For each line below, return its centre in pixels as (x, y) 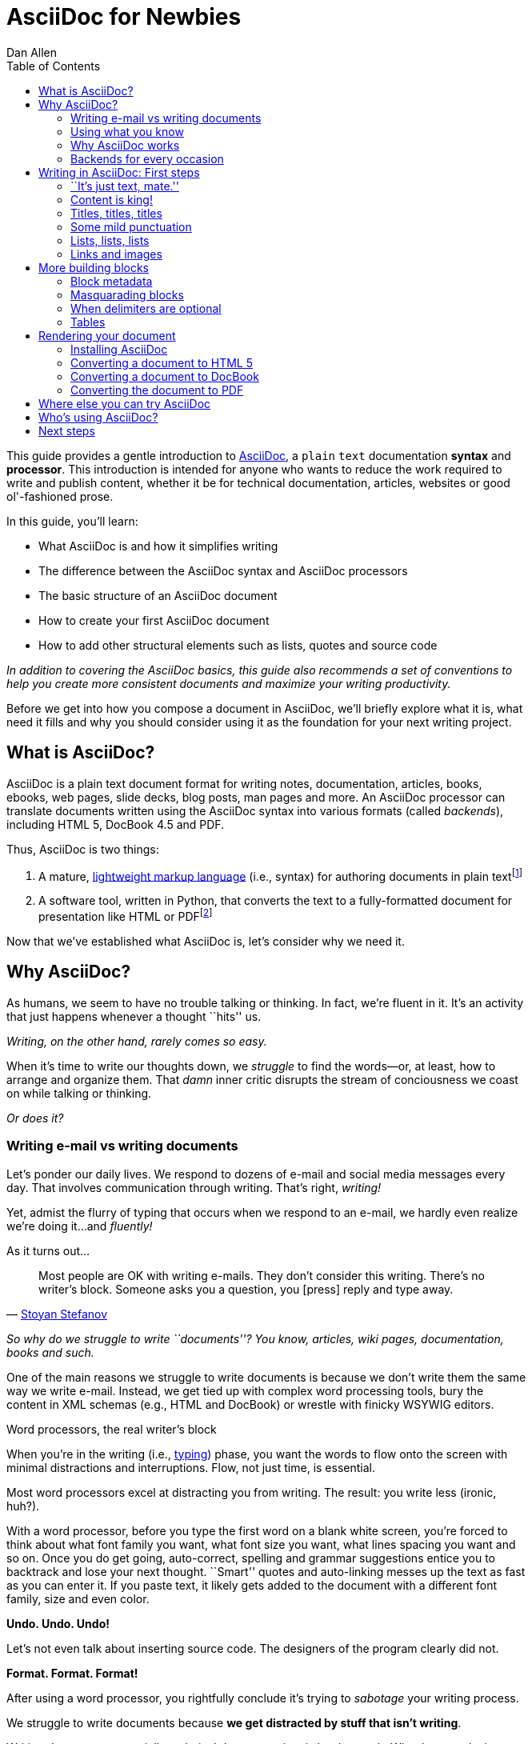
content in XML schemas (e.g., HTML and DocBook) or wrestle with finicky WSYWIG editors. (250, 1404)
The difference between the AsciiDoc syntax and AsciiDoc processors (223, 570)
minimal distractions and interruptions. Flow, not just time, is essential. (191, 1467)
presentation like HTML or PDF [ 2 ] (126, 915)
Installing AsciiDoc (119, 349)
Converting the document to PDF (157, 390)
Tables (88, 322)
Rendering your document (107, 335)
